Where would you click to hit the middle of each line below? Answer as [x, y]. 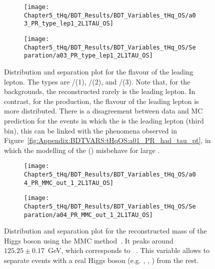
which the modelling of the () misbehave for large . [82, 150]
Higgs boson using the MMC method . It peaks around [89, 240]
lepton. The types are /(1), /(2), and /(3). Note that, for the [97, 81]
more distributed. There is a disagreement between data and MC [103, 111]
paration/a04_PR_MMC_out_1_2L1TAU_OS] [88, 215]
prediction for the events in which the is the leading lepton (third [104, 120]
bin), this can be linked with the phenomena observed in [90, 130]
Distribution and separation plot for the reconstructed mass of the [105, 231]
